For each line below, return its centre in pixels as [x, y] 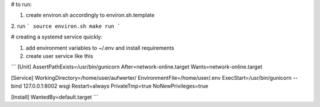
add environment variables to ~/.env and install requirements [100, 48]
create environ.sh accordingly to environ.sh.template [90, 15]
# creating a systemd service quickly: [57, 37]
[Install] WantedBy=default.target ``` [55, 97]
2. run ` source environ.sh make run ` [66, 26]
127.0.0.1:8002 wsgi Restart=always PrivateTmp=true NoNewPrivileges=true [116, 86]
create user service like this [60, 56]
